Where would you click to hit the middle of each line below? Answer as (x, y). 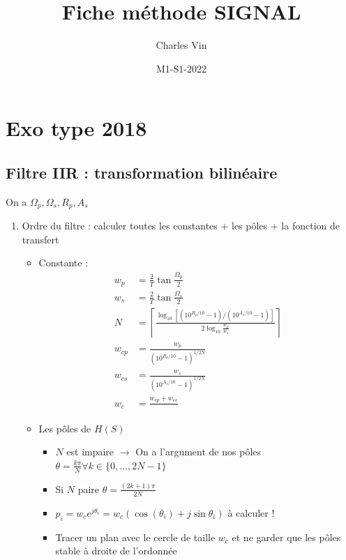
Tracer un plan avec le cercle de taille (135, 537)
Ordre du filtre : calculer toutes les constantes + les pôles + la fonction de (181, 226)
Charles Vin (181, 45)
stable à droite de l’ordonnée (116, 551)
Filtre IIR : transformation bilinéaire (142, 172)
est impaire (90, 452)
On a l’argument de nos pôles (198, 452)
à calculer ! (251, 512)
